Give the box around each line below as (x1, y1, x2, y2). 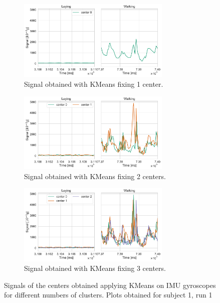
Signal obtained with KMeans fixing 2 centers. (24, 171, 166, 181)
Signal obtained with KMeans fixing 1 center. (24, 78, 163, 89)
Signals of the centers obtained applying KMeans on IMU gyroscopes (4, 279, 216, 290)
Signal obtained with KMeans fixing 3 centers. (24, 263, 166, 273)
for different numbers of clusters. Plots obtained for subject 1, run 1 (4, 289, 212, 300)
